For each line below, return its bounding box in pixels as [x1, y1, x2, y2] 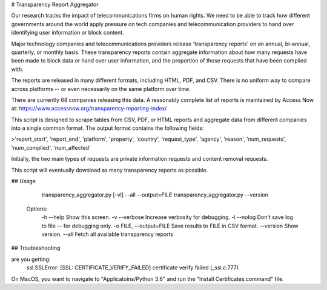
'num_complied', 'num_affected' [11, 144, 91, 151]
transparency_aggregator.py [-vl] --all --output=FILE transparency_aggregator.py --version [41, 191, 269, 198]
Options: [26, 205, 48, 212]
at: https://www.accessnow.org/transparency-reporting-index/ [11, 105, 167, 112]
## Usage [11, 178, 36, 185]
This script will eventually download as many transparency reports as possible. [11, 166, 208, 174]
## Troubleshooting [11, 244, 61, 252]
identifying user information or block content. [11, 29, 124, 36]
